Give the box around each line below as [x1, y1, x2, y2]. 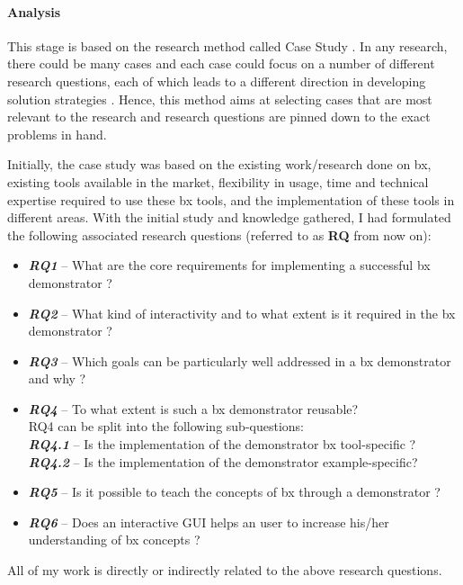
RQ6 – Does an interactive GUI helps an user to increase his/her [28, 512, 389, 531]
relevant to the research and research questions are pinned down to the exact [7, 107, 431, 126]
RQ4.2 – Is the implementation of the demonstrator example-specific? [28, 452, 418, 471]
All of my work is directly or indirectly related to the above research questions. [7, 561, 442, 580]
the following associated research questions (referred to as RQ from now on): [7, 225, 432, 244]
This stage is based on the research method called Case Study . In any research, [7, 36, 448, 55]
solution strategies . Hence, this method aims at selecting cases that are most [7, 89, 432, 108]
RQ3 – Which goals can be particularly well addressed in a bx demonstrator [28, 351, 451, 370]
